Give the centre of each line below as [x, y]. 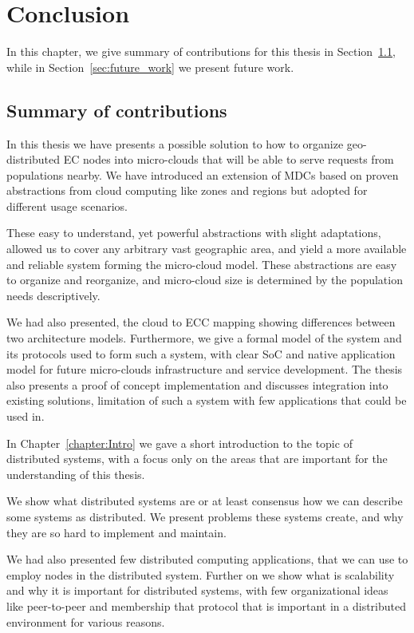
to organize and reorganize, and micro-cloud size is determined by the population [205, 280]
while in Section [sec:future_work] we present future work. [150, 67]
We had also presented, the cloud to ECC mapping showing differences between [201, 322]
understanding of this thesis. [76, 474]
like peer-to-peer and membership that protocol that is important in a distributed [207, 605]
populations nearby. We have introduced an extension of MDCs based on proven [203, 174]
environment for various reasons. [86, 621]
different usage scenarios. [67, 206]
